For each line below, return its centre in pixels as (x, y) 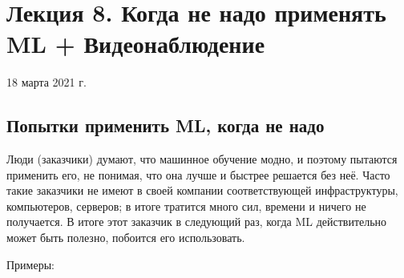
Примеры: (30, 264)
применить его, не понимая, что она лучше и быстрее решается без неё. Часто (198, 174)
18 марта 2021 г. (46, 82)
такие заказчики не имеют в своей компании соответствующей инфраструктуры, (202, 190)
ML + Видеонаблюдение (136, 44)
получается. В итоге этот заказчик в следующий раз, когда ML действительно (197, 222)
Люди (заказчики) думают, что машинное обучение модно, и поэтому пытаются (202, 159)
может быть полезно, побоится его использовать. (126, 238)
